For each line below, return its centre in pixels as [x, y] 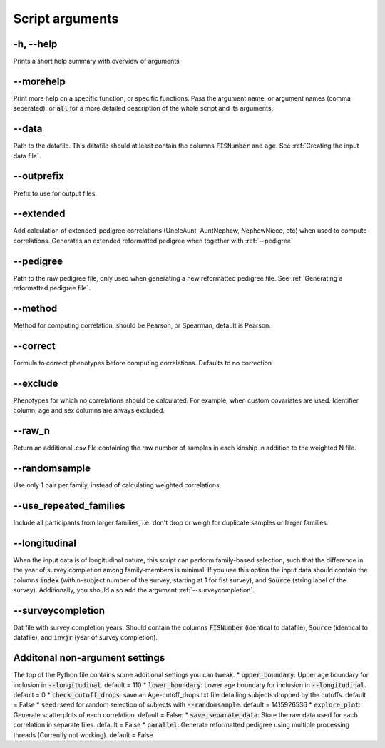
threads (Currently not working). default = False [83, 734]
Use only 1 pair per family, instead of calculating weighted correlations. [117, 485]
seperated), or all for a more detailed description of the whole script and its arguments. [143, 108]
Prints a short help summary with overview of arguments [96, 61]
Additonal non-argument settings [89, 658]
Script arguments [66, 19]
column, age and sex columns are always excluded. [89, 410]
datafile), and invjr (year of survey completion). [86, 637]
